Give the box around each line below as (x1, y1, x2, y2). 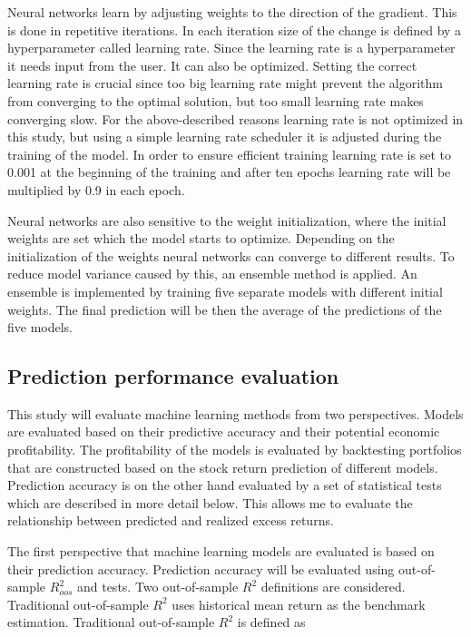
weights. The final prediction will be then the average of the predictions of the (7, 299, 442, 318)
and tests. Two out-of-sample (76, 577, 239, 596)
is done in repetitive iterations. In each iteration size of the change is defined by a (7, 20, 462, 39)
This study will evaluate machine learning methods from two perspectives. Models (7, 404, 464, 423)
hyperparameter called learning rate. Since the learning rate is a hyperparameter (7, 38, 456, 57)
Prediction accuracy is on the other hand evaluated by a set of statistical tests (7, 475, 442, 495)
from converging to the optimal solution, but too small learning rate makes (7, 91, 424, 110)
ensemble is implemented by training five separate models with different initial (7, 281, 443, 300)
